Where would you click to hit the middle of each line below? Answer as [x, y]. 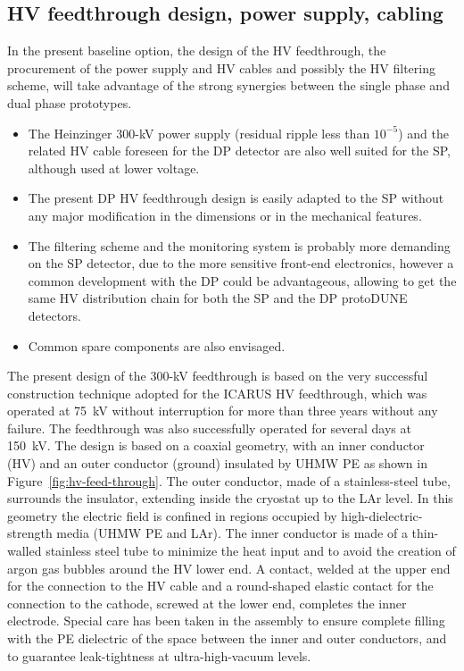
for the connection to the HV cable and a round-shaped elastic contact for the [220, 586]
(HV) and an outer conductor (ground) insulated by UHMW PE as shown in [217, 463]
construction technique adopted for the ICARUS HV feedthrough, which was [217, 393]
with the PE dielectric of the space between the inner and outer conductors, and [227, 638]
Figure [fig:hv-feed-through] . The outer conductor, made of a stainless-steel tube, [229, 480]
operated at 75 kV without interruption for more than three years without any [223, 411]
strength [30, 533]
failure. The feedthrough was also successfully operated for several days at [209, 428]
